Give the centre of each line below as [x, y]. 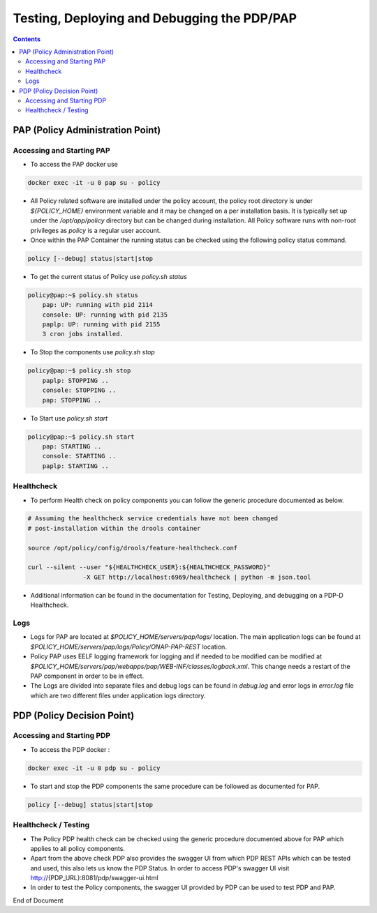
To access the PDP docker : [70, 749]
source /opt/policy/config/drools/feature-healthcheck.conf [133, 548]
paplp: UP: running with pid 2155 [101, 325]
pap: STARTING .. [72, 446]
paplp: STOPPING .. [76, 380]
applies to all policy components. [78, 848]
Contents [27, 39]
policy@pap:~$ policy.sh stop [79, 371]
